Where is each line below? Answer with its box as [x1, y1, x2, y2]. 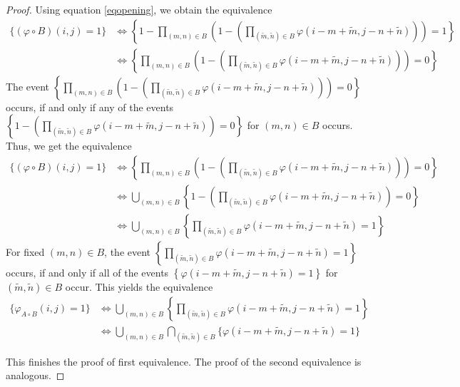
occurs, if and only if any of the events [6, 99, 174, 114]
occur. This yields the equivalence [65, 279, 213, 294]
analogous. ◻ [6, 368, 65, 383]
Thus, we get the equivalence [6, 138, 132, 153]
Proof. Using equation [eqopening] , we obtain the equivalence [6, 2, 272, 16]
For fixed [6, 244, 45, 259]
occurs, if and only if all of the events [6, 264, 169, 279]
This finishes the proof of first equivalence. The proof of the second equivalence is [6, 354, 362, 368]
